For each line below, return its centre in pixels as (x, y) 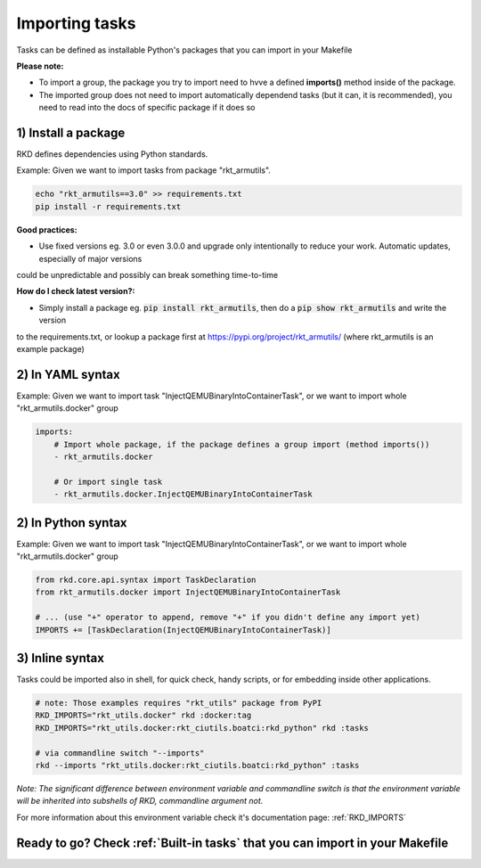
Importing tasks (77, 23)
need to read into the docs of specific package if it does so (147, 108)
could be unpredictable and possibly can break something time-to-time (147, 274)
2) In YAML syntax (68, 374)
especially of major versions (90, 258)
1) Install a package (71, 132)
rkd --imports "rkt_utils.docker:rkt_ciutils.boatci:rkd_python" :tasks (197, 765)
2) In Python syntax (72, 523)
